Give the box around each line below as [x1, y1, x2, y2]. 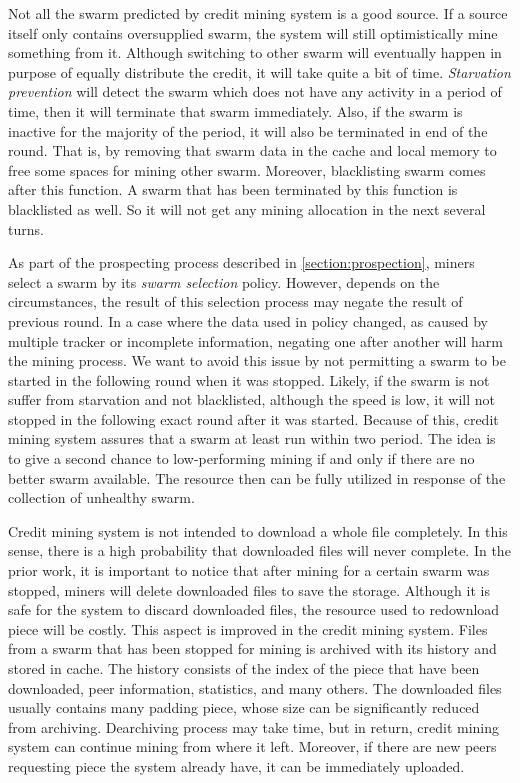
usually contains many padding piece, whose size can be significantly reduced [8, 697, 480, 718]
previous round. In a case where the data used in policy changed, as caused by [8, 310, 488, 331]
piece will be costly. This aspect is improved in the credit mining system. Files [8, 618, 488, 639]
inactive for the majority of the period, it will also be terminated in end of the [8, 120, 488, 141]
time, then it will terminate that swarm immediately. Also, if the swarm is [8, 100, 463, 121]
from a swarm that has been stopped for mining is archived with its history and [8, 638, 497, 659]
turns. [8, 218, 44, 239]
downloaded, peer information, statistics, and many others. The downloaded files [8, 677, 502, 698]
